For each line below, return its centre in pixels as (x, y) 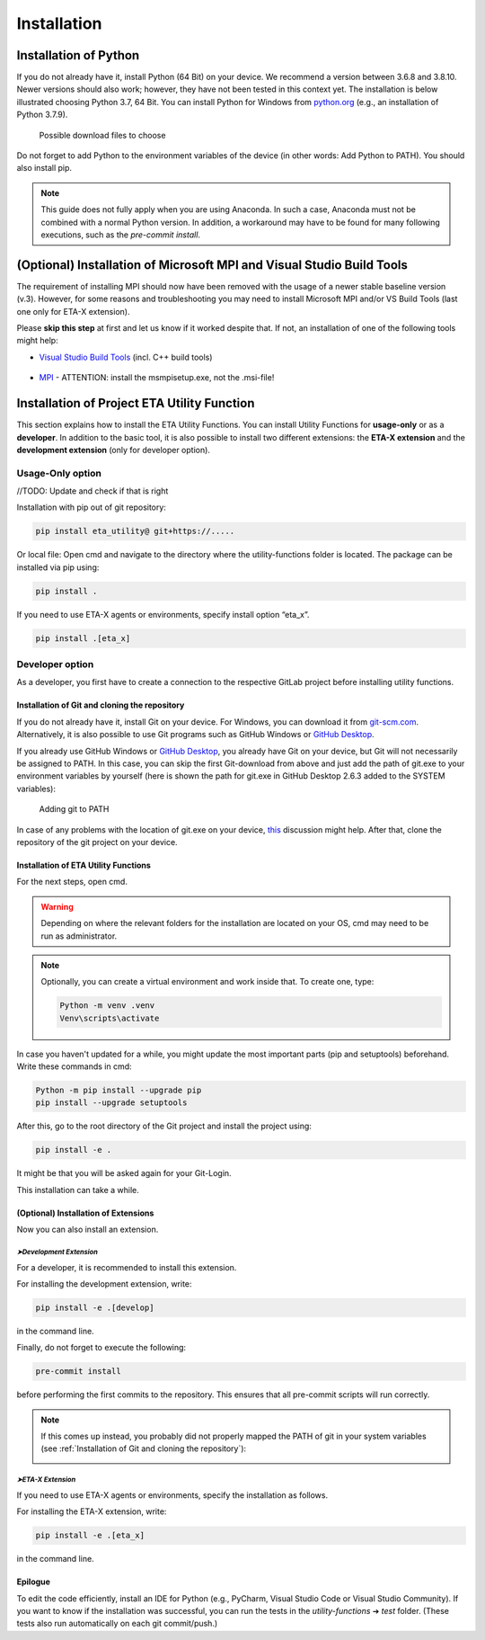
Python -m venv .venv (107, 1006)
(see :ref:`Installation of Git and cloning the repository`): (144, 1448)
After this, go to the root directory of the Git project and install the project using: (164, 1126)
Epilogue (34, 1582)
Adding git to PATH (74, 809)
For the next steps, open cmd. (72, 882)
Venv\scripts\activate (110, 1018)
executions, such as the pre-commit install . (121, 235)
